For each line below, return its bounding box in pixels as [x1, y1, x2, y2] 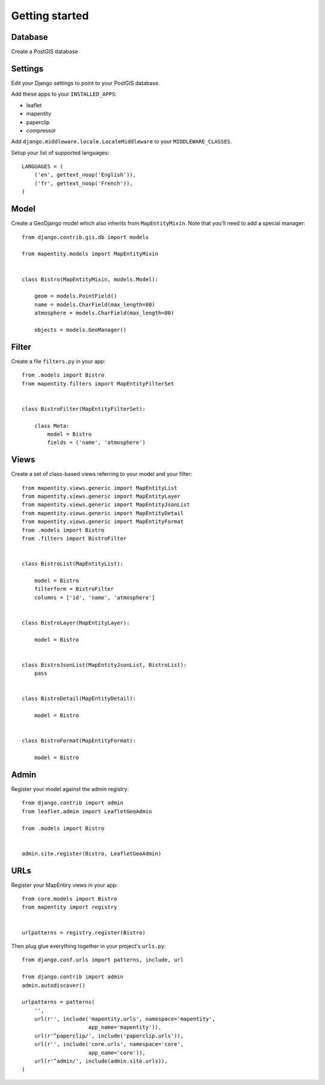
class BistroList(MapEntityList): [22, 560, 123, 568]
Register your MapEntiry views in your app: [11, 881, 118, 889]
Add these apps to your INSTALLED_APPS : [11, 90, 117, 98]
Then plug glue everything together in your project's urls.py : [11, 942, 166, 949]
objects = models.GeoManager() [34, 326, 127, 333]
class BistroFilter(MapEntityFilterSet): [22, 405, 146, 412]
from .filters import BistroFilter [22, 535, 127, 542]
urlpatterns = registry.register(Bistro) [22, 929, 146, 936]
